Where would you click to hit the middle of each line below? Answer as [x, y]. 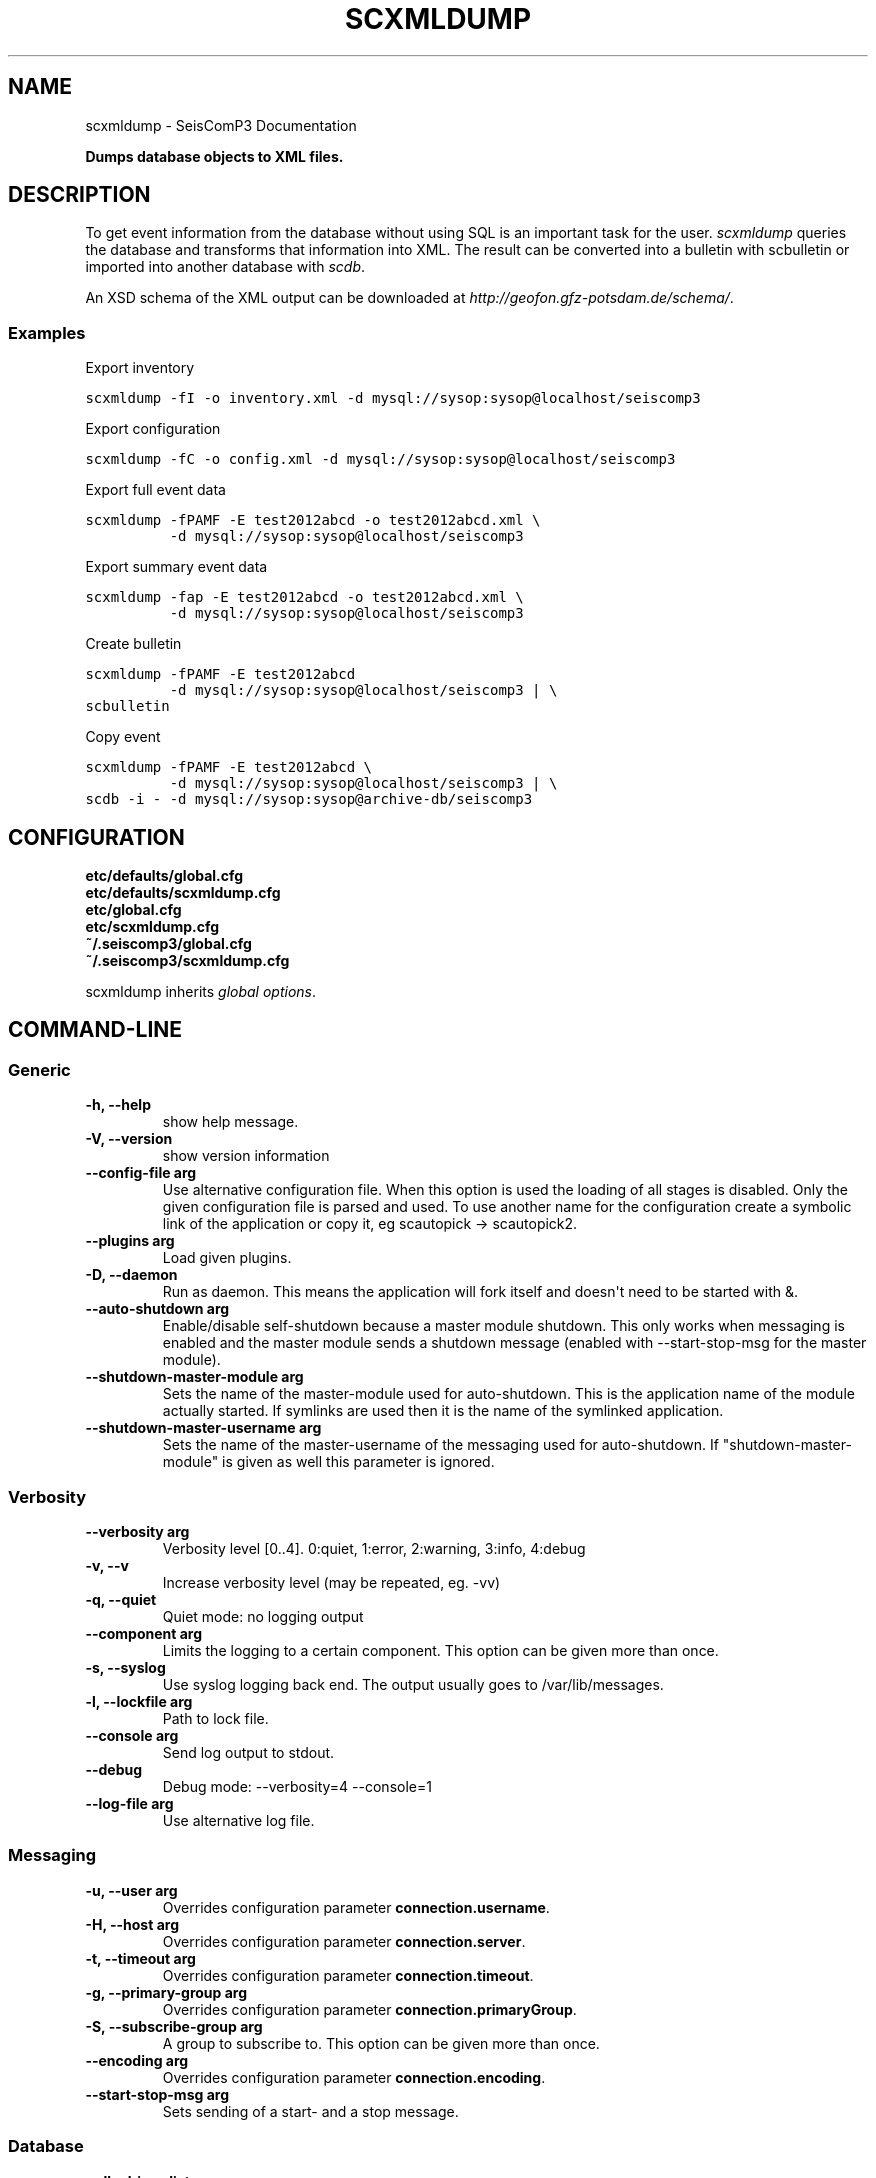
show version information [246, 1156]
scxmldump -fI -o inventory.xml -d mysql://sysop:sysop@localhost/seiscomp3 [393, 398]
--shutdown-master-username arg [203, 1428]
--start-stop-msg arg [157, 2094]
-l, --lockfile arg [139, 1701]
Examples [47, 332]
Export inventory [140, 368]
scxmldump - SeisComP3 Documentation [221, 125]
